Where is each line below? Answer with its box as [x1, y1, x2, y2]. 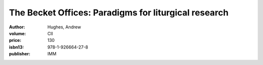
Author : [9, 24, 25, 30]
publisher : [9, 51, 31, 57]
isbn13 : [9, 44, 24, 50]
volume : [9, 30, 26, 36]
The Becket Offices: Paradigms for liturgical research [9, 7, 229, 18]
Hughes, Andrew [47, 24, 81, 30]
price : [9, 38, 21, 43]
